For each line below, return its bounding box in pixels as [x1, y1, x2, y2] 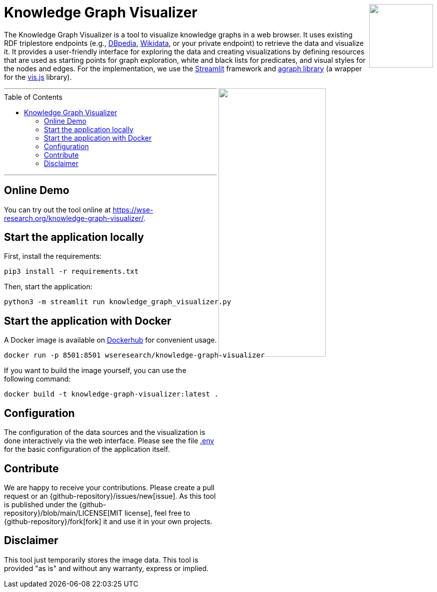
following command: [4, 375, 71, 384]
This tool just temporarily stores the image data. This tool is [4, 555, 199, 564]
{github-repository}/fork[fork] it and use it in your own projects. [4, 517, 213, 526]
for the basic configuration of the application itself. [4, 445, 170, 454]
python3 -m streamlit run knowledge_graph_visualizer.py [4, 298, 231, 306]
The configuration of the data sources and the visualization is [4, 428, 206, 437]
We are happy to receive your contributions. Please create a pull [4, 483, 215, 492]
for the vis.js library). [4, 72, 72, 81]
